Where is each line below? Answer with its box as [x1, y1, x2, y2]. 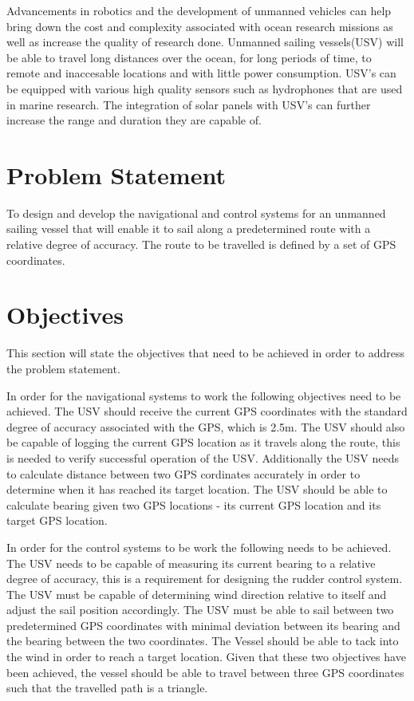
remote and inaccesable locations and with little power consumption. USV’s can [6, 65, 396, 81]
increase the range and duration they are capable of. [6, 112, 262, 128]
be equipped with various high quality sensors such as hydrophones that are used [6, 80, 403, 96]
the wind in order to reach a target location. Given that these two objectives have [6, 648, 406, 665]
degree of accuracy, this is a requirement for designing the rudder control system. [6, 570, 403, 587]
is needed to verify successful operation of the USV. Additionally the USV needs [6, 449, 400, 466]
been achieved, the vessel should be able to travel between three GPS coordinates [6, 664, 404, 680]
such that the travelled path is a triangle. [6, 679, 208, 696]
